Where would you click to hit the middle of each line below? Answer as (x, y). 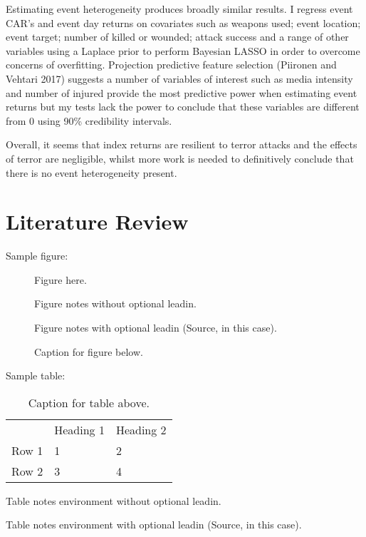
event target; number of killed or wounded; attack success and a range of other (177, 37)
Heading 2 (141, 429)
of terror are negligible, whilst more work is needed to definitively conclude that (180, 158)
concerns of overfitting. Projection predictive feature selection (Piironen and (171, 65)
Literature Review (97, 221)
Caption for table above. (89, 402)
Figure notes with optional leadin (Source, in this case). (156, 328)
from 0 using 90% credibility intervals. (89, 120)
